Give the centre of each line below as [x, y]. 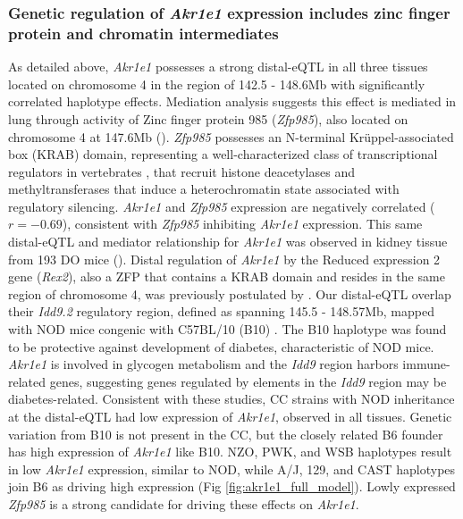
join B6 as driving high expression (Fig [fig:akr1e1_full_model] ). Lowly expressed [232, 486]
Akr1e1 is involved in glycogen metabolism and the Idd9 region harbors [203, 364]
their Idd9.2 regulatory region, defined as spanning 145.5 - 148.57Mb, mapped [221, 311]
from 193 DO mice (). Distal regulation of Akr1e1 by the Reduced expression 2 [224, 259]
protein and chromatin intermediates [143, 33]
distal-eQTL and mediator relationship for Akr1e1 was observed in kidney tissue [228, 242]
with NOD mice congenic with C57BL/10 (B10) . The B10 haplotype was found [227, 329]
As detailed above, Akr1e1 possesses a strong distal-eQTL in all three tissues [218, 67]
